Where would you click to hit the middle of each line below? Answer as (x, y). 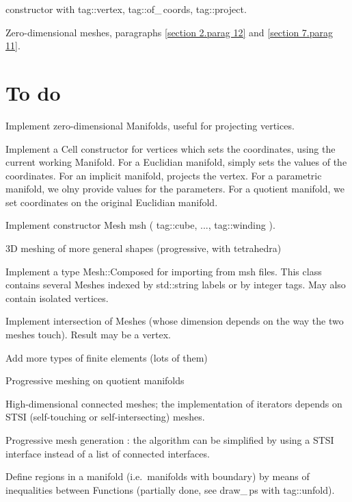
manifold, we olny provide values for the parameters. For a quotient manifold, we (175, 189)
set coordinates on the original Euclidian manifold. (112, 202)
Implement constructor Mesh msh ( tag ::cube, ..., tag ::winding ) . (140, 225)
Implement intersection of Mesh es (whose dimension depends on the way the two (175, 321)
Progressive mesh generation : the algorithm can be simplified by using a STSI (170, 440)
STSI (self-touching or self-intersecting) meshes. (105, 417)
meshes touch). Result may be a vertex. (88, 335)
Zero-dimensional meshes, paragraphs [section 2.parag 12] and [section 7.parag (170, 32)
